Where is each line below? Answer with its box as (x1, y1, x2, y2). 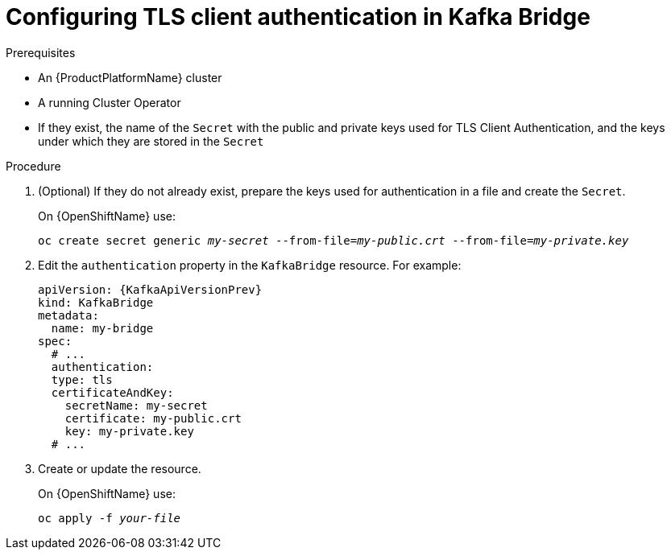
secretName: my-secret (64, 398, 208, 412)
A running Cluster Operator (38, 95, 181, 109)
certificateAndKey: (51, 385, 174, 399)
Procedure (6, 159, 61, 173)
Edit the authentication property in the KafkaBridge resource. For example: (38, 257, 462, 272)
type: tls (51, 373, 113, 386)
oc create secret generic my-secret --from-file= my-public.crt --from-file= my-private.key (38, 233, 629, 247)
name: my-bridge (51, 321, 154, 335)
